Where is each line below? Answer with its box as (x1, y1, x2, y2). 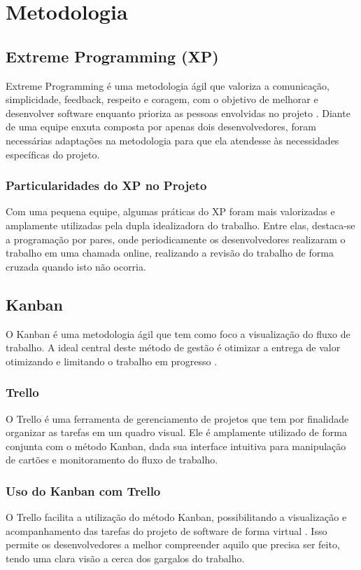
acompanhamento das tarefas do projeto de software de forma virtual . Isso (6, 523, 327, 538)
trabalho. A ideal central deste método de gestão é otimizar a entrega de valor (6, 340, 341, 355)
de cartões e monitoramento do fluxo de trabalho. (6, 452, 218, 467)
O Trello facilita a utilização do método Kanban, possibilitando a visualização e (6, 510, 347, 524)
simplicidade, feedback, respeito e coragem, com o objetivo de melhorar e (6, 92, 318, 107)
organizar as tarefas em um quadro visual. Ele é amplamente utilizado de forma (6, 425, 347, 440)
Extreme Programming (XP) (6, 45, 219, 67)
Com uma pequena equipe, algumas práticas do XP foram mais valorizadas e (6, 204, 335, 219)
